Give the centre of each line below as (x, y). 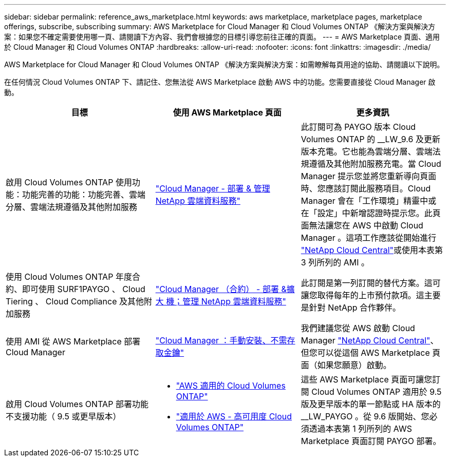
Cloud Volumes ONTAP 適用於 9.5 (377, 392)
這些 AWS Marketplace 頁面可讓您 (367, 379)
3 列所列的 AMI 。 (335, 262)
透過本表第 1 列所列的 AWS (361, 429)
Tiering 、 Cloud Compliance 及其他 (75, 301)
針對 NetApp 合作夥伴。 (355, 308)
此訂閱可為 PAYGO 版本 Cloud (358, 127)
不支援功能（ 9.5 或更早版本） (63, 416)
